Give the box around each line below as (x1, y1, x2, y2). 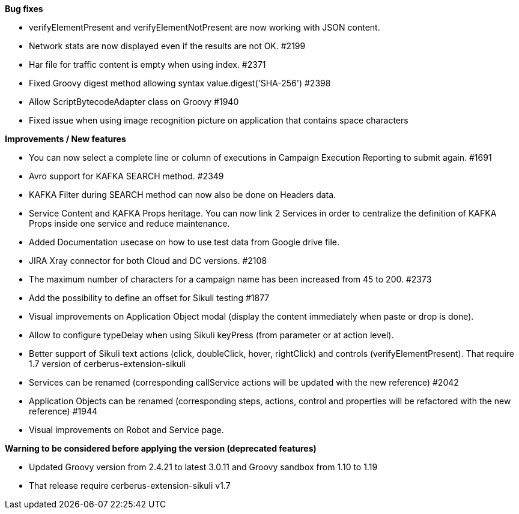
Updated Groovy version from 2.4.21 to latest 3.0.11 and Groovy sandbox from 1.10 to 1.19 (29, 462, 378, 472)
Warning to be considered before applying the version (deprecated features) (5, 443, 317, 453)
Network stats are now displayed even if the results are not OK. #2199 (29, 41, 306, 51)
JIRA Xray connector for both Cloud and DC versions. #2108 (29, 256, 267, 266)
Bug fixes (5, 4, 43, 14)
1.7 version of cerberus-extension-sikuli (29, 359, 186, 369)
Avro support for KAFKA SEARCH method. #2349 (29, 171, 224, 181)
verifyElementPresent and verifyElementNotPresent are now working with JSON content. (29, 22, 380, 32)
